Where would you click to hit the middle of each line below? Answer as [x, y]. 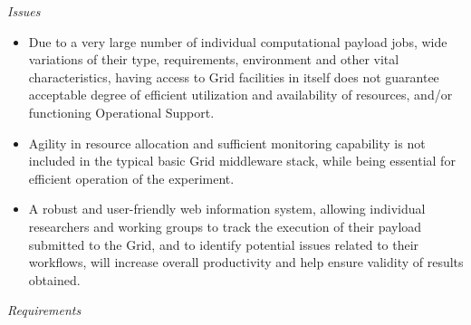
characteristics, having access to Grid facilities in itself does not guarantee [234, 76]
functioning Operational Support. [121, 112]
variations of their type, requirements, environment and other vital [214, 59]
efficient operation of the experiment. [131, 178]
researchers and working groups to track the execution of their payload [225, 226]
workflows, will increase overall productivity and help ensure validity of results [246, 262]
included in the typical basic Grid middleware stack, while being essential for [242, 161]
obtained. [54, 279]
